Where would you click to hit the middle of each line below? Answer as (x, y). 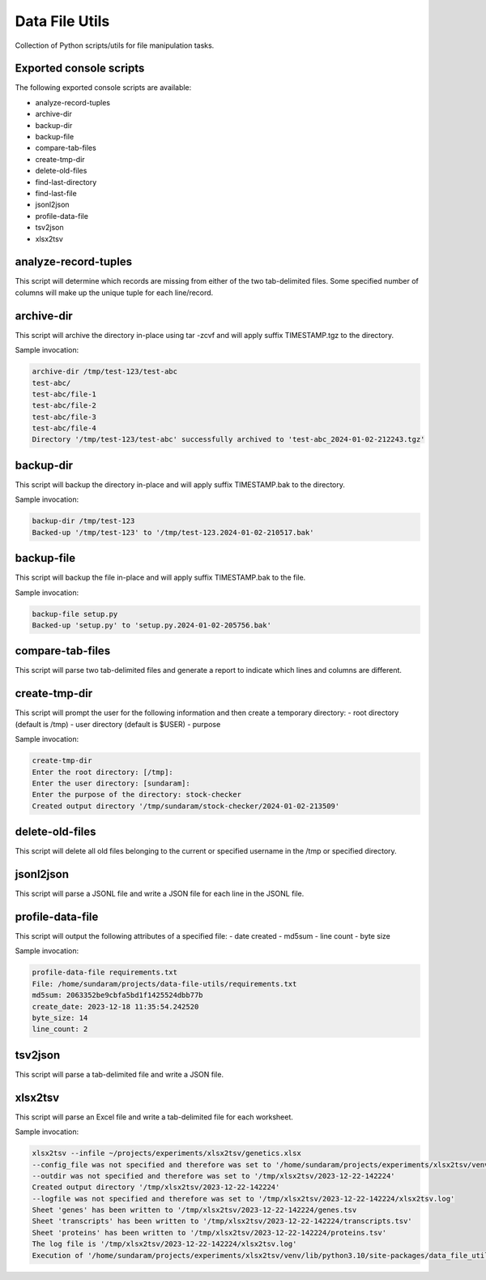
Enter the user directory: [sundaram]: (111, 783)
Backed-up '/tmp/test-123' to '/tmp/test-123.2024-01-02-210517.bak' (173, 532)
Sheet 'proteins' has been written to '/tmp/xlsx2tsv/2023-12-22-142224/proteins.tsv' (209, 1233)
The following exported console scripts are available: (103, 88)
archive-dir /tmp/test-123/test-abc (105, 372)
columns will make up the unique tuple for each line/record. (114, 293)
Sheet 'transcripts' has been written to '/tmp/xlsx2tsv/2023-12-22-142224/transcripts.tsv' (222, 1221)
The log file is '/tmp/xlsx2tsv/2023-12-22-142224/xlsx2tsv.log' (164, 1244)
